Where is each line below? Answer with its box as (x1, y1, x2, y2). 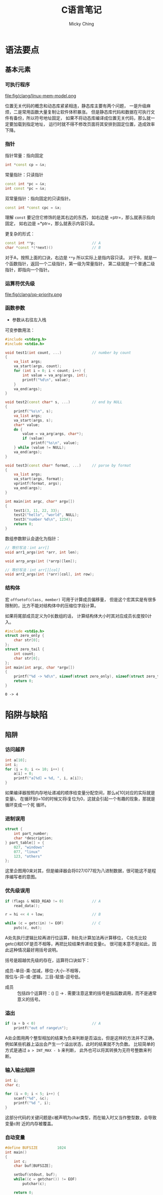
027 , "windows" (14, 844, 45, 850)
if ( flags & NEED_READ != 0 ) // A (5, 899, 101, 903)
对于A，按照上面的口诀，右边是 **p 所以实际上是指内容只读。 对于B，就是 (5, 255, 153, 261)
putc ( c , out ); (14, 925, 42, 930)
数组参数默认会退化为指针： (5, 535, 61, 541)
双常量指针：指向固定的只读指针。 (5, 196, 73, 201)
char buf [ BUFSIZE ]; (14, 1163, 53, 1168)
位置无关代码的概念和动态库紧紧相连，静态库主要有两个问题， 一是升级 (5, 103, 147, 109)
